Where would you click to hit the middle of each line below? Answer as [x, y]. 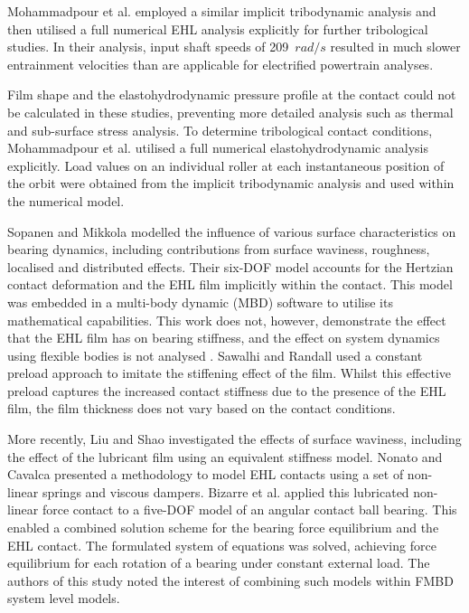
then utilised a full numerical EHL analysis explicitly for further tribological [218, 28]
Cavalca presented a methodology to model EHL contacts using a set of [206, 474]
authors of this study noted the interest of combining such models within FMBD [230, 580]
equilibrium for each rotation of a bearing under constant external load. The [219, 563]
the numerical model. [66, 200]
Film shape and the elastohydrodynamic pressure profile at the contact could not [232, 94]
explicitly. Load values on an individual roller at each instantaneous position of [226, 165]
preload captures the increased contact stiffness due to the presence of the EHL [227, 390]
